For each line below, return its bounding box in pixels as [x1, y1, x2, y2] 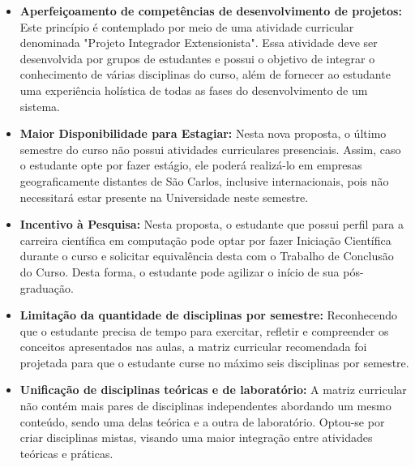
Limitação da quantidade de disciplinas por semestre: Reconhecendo [19, 306, 398, 323]
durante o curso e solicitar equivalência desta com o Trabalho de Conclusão [19, 247, 394, 264]
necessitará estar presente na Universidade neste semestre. [19, 188, 309, 205]
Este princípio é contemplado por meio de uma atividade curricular [19, 18, 354, 35]
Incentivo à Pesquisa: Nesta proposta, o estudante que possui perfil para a [19, 216, 404, 233]
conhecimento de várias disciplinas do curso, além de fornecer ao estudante [19, 66, 391, 83]
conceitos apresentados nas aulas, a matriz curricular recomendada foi [19, 338, 367, 355]
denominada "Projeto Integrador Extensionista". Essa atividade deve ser [19, 34, 378, 51]
